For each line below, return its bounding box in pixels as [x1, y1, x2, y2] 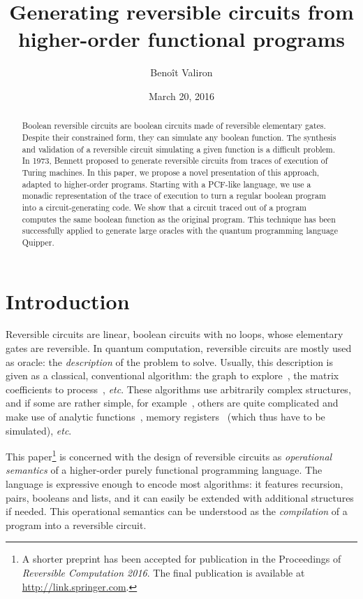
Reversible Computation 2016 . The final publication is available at [22, 565, 305, 580]
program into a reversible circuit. [6, 517, 147, 532]
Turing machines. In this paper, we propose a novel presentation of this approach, [22, 166, 320, 178]
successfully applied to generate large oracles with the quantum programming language [22, 225, 339, 237]
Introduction [6, 286, 130, 315]
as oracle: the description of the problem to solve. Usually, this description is [6, 354, 333, 369]
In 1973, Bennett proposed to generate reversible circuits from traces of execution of [22, 155, 328, 167]
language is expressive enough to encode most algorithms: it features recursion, [6, 477, 343, 491]
